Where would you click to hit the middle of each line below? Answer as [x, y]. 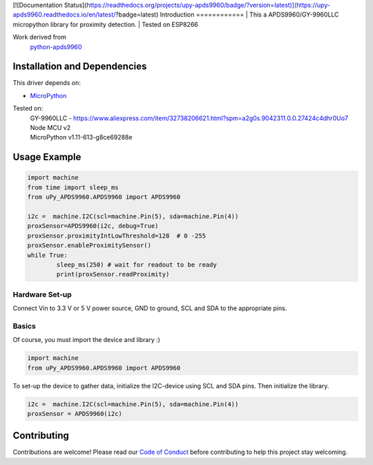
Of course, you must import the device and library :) [86, 340]
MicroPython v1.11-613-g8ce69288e [81, 137]
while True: [48, 255]
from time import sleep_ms [73, 187]
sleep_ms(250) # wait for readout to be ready [136, 265]
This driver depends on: [47, 83]
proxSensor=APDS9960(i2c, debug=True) [93, 226]
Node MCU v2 [50, 128]
